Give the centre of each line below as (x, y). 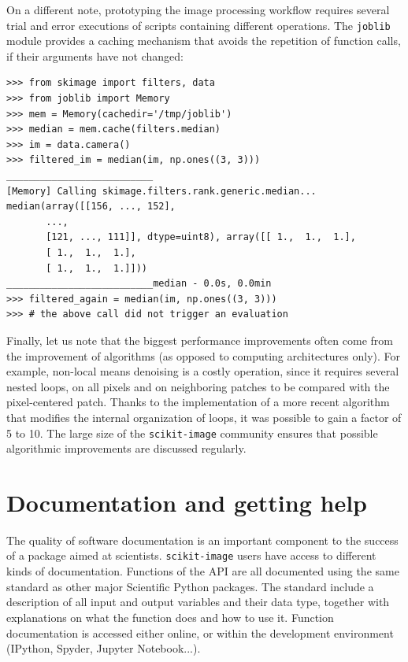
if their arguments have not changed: (95, 55)
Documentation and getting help (187, 502)
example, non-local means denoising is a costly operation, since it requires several (203, 371)
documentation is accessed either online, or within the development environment (200, 632)
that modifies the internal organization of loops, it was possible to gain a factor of (204, 417)
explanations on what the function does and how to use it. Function (170, 617)
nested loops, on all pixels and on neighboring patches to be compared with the (198, 386)
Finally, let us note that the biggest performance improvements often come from (200, 340)
